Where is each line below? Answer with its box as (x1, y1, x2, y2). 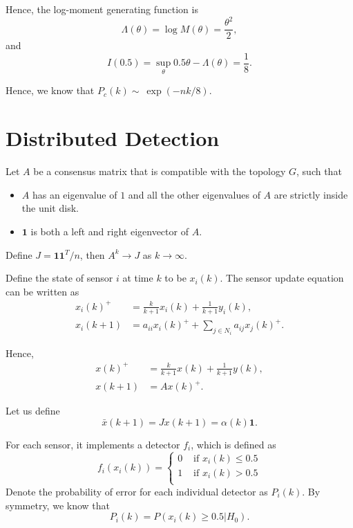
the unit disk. (21, 201, 79, 215)
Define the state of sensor (6, 271, 113, 285)
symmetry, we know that (6, 498, 110, 512)
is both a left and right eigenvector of (30, 224, 189, 238)
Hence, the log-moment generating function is (6, 2, 198, 16)
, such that (296, 164, 342, 179)
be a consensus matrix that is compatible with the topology (33, 164, 286, 179)
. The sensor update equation (220, 271, 344, 285)
